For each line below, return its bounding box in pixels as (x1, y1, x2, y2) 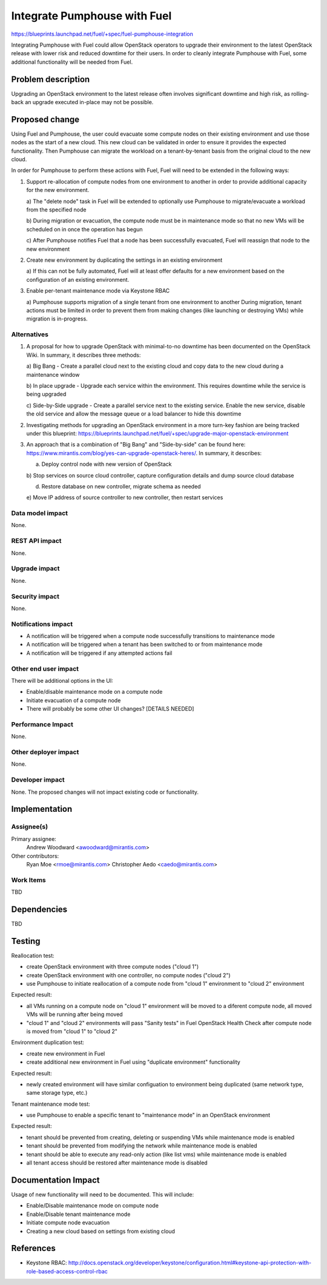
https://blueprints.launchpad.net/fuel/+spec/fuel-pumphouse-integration (11, 30, 193, 38)
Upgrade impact (11, 564, 60, 573)
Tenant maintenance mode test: (11, 1100, 90, 1107)
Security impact (11, 592, 60, 600)
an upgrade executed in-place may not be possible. (25, 99, 154, 106)
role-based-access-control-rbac (26, 1267, 108, 1275)
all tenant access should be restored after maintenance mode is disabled (26, 1159, 208, 1166)
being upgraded (26, 391, 67, 398)
